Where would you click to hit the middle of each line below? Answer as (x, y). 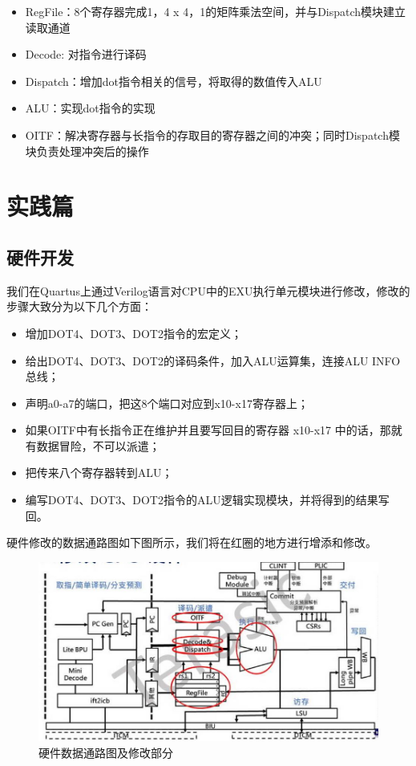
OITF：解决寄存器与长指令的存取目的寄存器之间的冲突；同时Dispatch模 (212, 134)
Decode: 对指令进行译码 (86, 54)
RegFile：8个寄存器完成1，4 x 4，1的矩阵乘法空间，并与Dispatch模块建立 (216, 11)
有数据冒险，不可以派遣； (93, 445)
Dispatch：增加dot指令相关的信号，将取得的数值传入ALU (174, 81)
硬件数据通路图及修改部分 (106, 752)
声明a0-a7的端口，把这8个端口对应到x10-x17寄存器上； (167, 403)
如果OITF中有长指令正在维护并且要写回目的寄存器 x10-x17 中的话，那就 (214, 430)
